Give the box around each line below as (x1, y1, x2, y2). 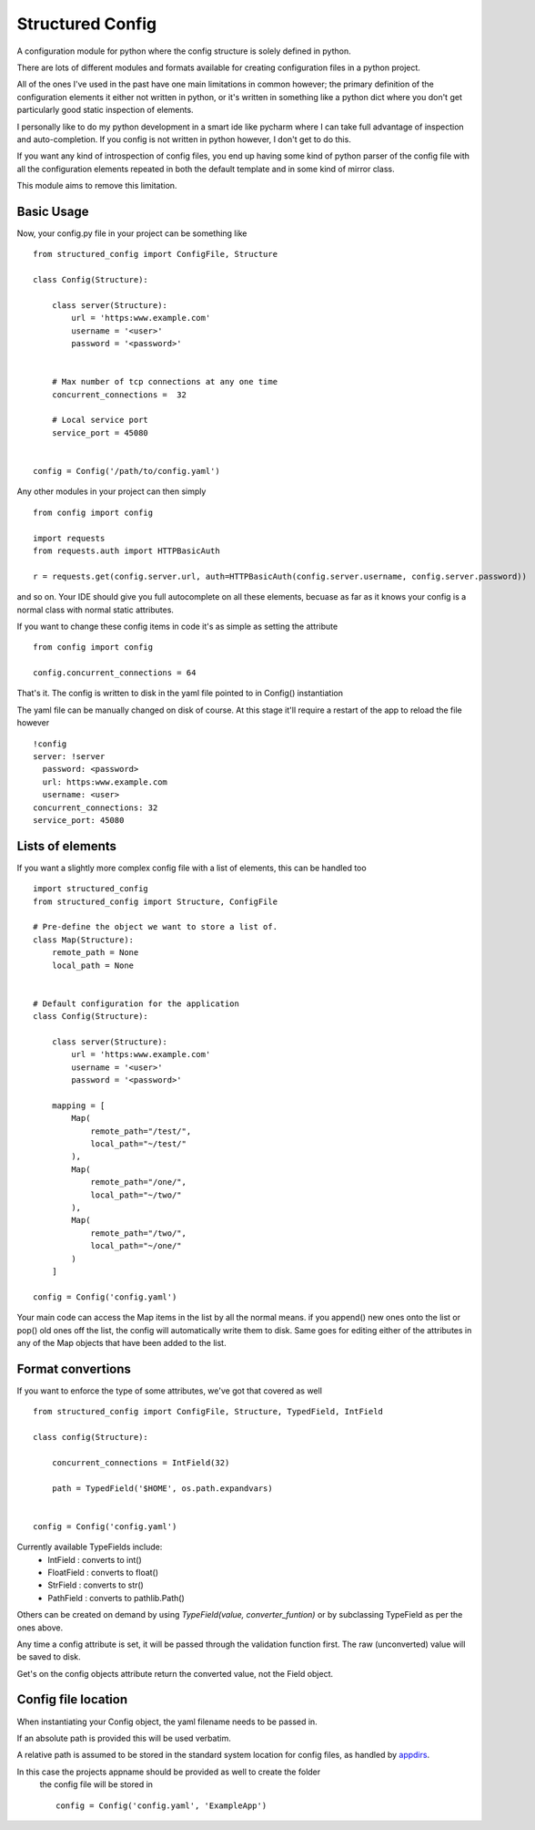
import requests (33, 533, 106, 543)
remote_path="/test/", (90, 1126, 192, 1136)
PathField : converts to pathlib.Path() (47, 1592, 186, 1603)
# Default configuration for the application (33, 998, 240, 1009)
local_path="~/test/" (90, 1139, 187, 1149)
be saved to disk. (16, 1651, 81, 1662)
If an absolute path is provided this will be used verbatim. (16, 1732, 231, 1743)
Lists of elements (16, 838, 117, 854)
